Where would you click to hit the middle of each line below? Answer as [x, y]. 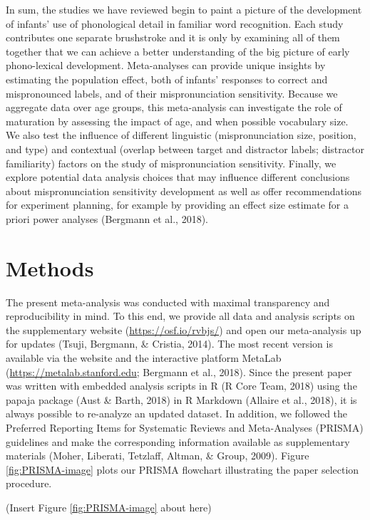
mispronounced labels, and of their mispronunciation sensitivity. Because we [172, 93]
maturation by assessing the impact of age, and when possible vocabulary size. [177, 121]
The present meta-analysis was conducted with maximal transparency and [168, 302]
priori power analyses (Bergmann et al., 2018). [107, 218]
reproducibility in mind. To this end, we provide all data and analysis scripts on [180, 316]
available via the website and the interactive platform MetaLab [144, 358]
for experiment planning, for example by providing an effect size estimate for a [178, 205]
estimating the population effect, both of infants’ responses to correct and [167, 79]
